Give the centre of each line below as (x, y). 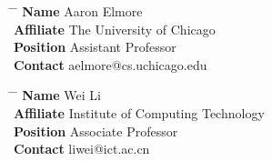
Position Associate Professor (96, 131)
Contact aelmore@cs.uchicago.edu (111, 64)
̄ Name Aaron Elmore (78, 11)
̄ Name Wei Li (57, 95)
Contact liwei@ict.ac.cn (82, 149)
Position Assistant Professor (95, 47)
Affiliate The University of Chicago (115, 29)
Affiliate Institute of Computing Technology (139, 112)
